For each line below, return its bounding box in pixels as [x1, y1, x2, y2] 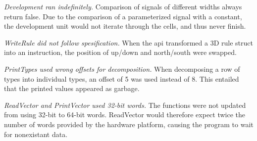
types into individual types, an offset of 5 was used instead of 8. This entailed [4, 73, 239, 84]
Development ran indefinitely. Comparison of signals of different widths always [4, 1, 242, 11]
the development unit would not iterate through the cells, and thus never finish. [4, 21, 246, 31]
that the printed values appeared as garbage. [4, 83, 140, 94]
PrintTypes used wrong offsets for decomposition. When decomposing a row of [4, 63, 240, 74]
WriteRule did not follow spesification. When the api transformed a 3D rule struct [4, 37, 253, 47]
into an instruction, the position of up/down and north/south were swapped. [4, 47, 237, 57]
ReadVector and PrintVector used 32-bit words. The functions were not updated [4, 99, 246, 110]
